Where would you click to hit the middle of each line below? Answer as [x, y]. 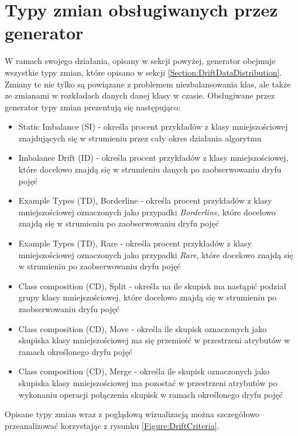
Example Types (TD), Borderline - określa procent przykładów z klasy [145, 200]
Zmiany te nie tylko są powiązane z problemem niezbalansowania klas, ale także [148, 84]
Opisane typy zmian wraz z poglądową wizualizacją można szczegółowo [132, 414]
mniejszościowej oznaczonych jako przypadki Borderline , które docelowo [147, 212]
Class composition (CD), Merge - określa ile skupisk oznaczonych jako [144, 371]
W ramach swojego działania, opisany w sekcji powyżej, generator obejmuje [140, 61]
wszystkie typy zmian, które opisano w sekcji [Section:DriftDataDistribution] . [143, 72]
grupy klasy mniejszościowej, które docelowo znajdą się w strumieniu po [148, 297]
